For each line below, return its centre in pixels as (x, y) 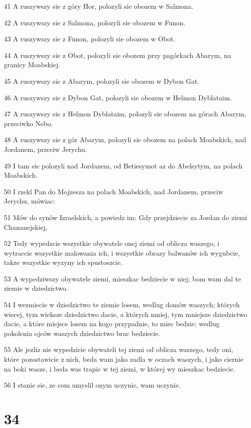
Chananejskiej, (26, 227)
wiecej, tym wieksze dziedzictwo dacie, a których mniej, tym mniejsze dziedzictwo (126, 314)
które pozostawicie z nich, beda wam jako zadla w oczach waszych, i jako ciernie (124, 359)
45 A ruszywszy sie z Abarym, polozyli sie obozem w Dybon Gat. (102, 81)
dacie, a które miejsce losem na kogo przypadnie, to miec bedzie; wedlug (112, 324)
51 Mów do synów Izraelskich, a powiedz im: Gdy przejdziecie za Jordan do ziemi (125, 217)
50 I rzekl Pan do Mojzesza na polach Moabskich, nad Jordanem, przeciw (114, 191)
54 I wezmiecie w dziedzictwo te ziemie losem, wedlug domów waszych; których (122, 305)
